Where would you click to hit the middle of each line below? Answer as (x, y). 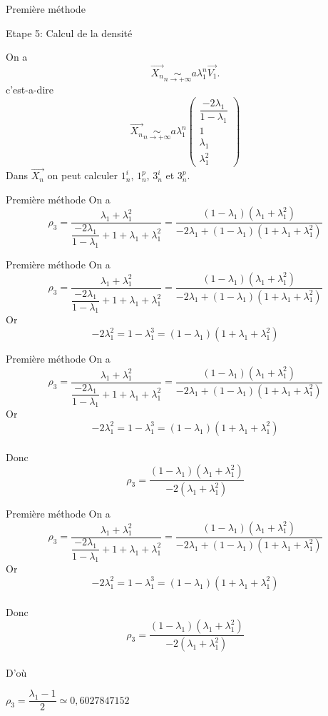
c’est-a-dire (30, 90)
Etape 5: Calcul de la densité (69, 32)
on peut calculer (83, 175)
